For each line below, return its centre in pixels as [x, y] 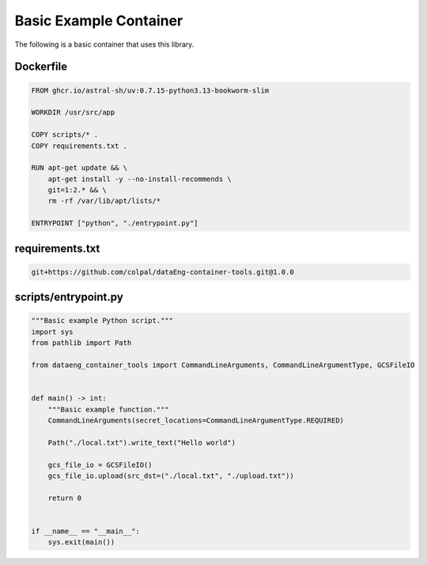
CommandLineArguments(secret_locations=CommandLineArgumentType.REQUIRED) [196, 420]
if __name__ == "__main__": [85, 531]
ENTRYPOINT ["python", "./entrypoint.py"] [115, 223]
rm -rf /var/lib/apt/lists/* [104, 201]
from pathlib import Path [81, 343]
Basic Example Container [99, 21]
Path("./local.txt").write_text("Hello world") [142, 442]
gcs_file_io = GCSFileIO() [100, 465]
